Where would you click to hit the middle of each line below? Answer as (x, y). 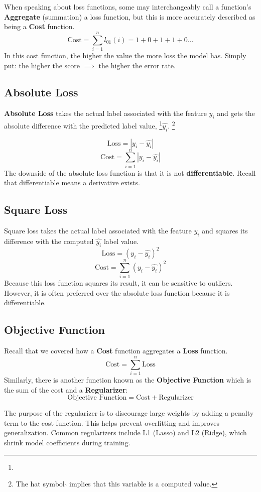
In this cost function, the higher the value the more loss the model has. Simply (125, 55)
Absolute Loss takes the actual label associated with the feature (105, 113)
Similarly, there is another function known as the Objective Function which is (128, 379)
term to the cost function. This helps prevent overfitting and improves (112, 422)
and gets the (236, 113)
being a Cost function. (39, 26)
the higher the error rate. (137, 65)
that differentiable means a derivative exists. (72, 182)
